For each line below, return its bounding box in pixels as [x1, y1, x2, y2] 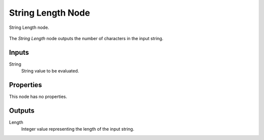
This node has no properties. [9, 93, 67, 100]
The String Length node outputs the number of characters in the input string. [9, 35, 164, 41]
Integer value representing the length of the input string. [21, 126, 134, 132]
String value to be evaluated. [21, 68, 79, 74]
